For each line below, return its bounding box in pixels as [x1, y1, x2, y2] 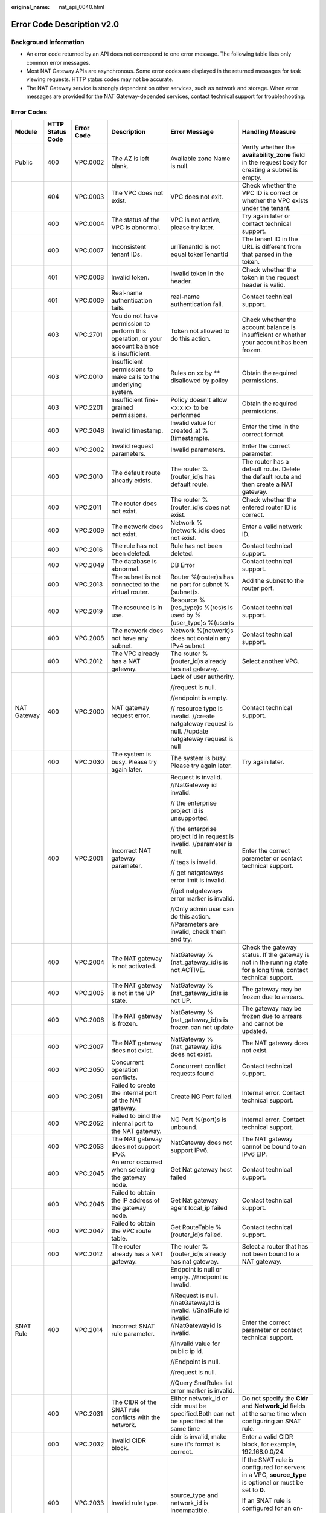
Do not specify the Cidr [241, 1394, 309, 1403]
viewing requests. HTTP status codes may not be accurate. [26, 76, 174, 83]
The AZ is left [111, 154, 150, 163]
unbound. [170, 1123, 198, 1132]
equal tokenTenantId [170, 250, 229, 258]
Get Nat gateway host [170, 1166, 232, 1174]
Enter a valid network [241, 522, 302, 531]
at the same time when [241, 1410, 307, 1418]
